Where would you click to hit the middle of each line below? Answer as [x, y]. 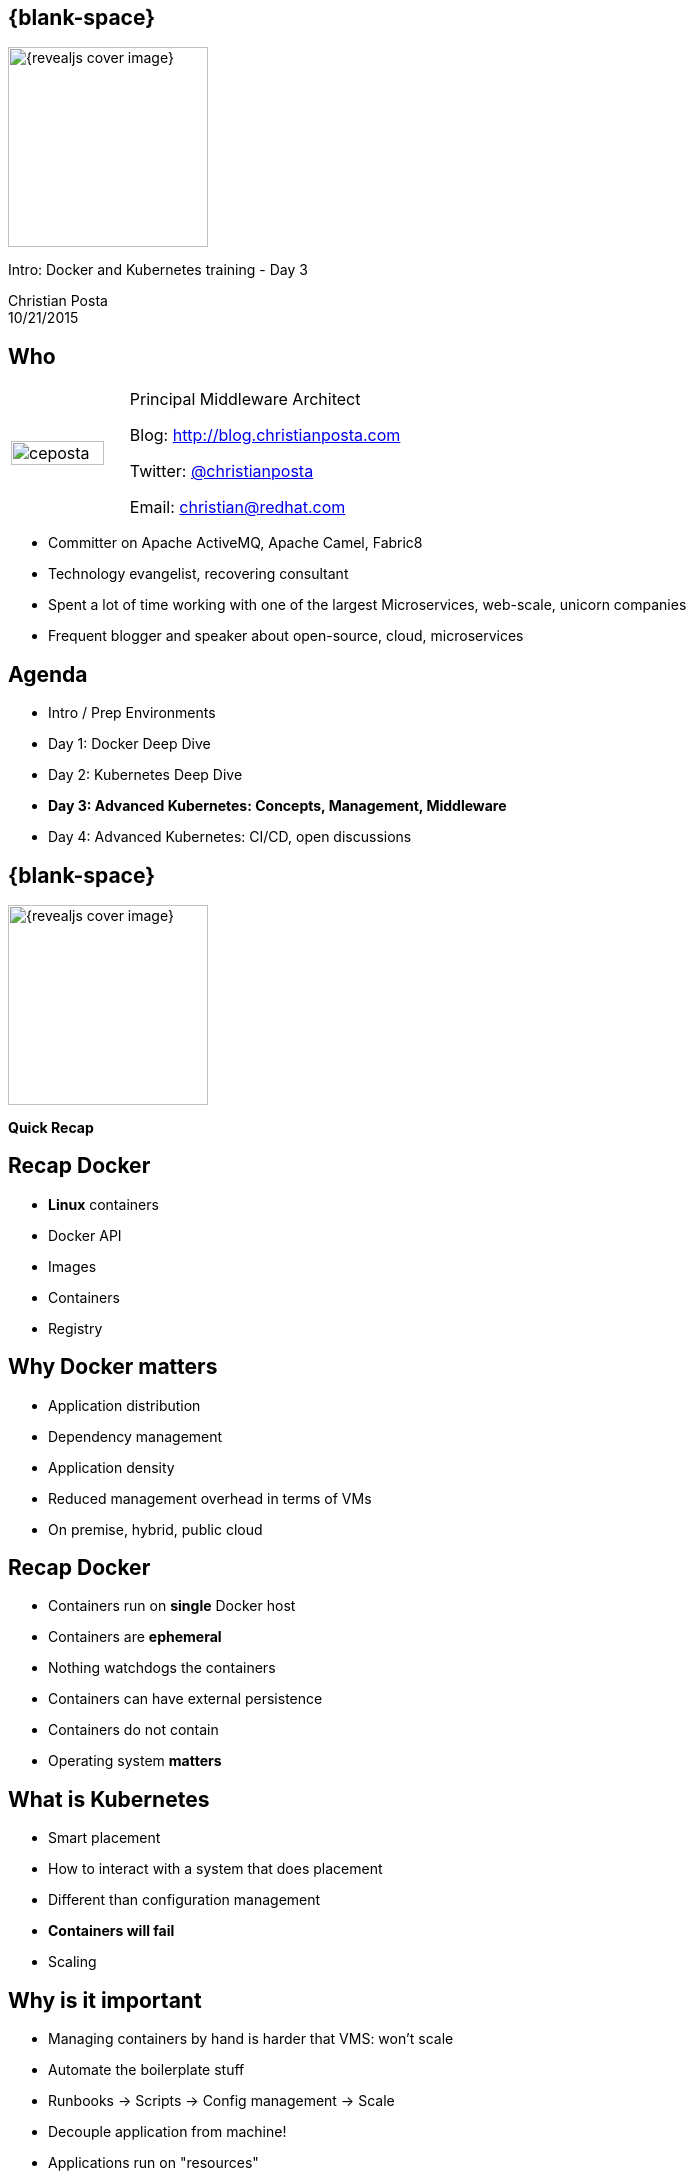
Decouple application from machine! [167, 2132]
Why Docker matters [113, 1367]
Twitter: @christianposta [221, 471]
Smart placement [104, 1838]
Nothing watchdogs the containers [162, 1668]
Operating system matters [135, 1761]
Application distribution [124, 1405]
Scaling [72, 1962]
